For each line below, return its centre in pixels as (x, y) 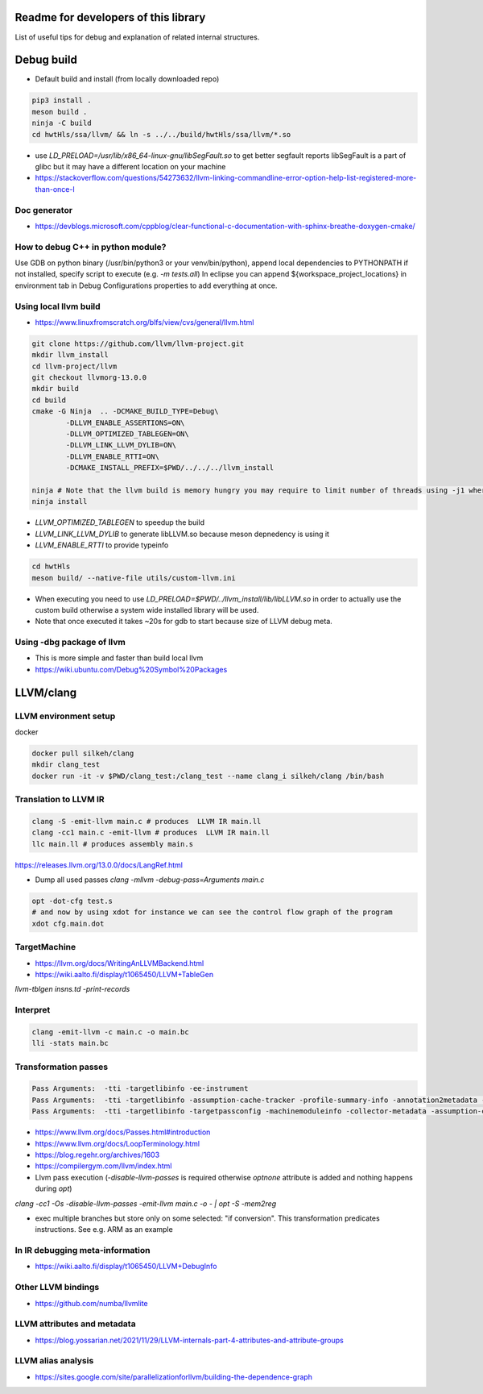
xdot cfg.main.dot (68, 924)
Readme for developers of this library (110, 17)
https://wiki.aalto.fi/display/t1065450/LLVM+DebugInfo (126, 1267)
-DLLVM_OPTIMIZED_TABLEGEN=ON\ (127, 434)
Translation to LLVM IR (60, 800)
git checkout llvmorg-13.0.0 (89, 378)
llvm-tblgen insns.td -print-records (72, 989)
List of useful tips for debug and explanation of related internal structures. (137, 37)
